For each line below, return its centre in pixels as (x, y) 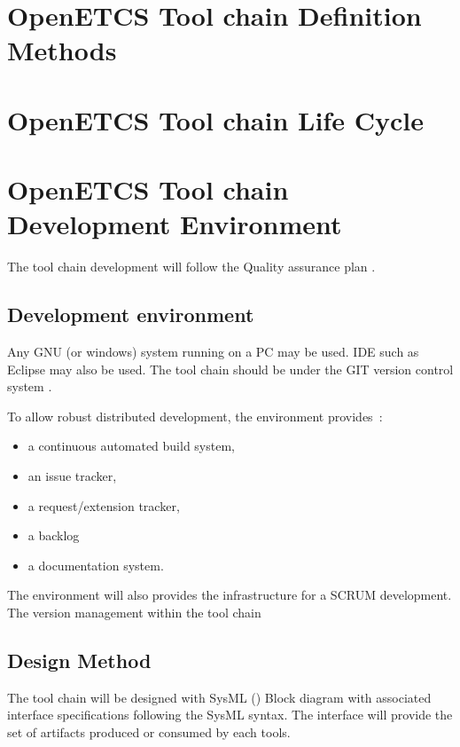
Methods (62, 50)
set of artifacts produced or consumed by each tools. (149, 731)
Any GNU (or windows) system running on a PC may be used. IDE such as (213, 352)
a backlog (54, 535)
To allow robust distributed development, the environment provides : (195, 416)
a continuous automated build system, (131, 446)
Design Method (79, 660)
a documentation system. (96, 565)
